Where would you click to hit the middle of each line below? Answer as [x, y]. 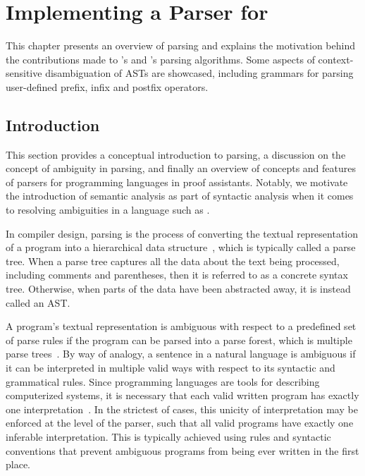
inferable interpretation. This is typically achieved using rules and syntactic [168, 436]
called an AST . [38, 302]
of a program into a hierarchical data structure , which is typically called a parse [181, 247]
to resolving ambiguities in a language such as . [108, 210]
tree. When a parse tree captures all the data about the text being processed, [173, 261]
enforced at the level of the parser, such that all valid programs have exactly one [180, 423]
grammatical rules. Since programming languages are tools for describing [163, 381]
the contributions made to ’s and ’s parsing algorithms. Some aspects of [160, 59]
